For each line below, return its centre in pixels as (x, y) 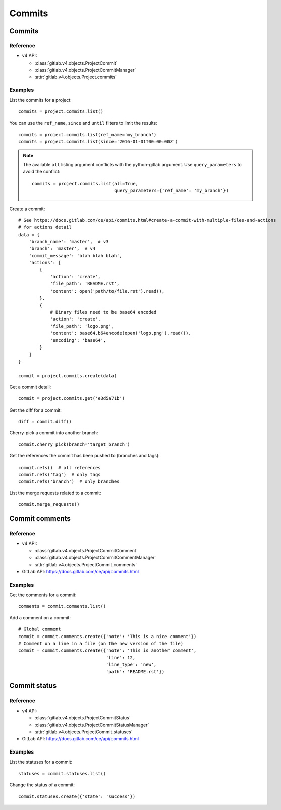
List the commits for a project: (40, 100)
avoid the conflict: (42, 172)
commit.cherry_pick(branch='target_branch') (74, 444)
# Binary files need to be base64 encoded (103, 312)
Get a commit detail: (30, 387)
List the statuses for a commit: (41, 762)
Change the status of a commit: (42, 785)
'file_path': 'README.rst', (85, 284)
